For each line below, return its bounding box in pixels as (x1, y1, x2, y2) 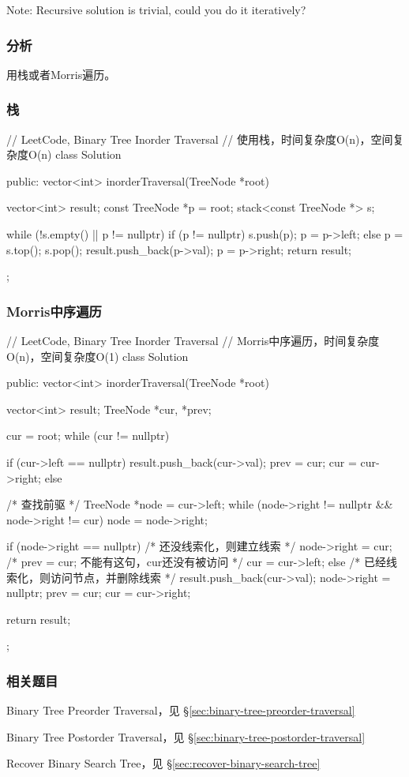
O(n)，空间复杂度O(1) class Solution (6, 347, 189, 364)
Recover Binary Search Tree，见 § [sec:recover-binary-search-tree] (6, 755, 321, 771)
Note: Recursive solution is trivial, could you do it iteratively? (6, 2, 306, 17)
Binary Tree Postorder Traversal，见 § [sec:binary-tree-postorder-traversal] (6, 728, 366, 745)
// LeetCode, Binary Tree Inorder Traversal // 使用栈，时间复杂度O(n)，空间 (6, 130, 393, 147)
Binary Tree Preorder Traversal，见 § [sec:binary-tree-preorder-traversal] (6, 702, 355, 719)
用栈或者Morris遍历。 (6, 66, 116, 82)
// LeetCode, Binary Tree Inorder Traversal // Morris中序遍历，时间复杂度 (6, 332, 380, 348)
